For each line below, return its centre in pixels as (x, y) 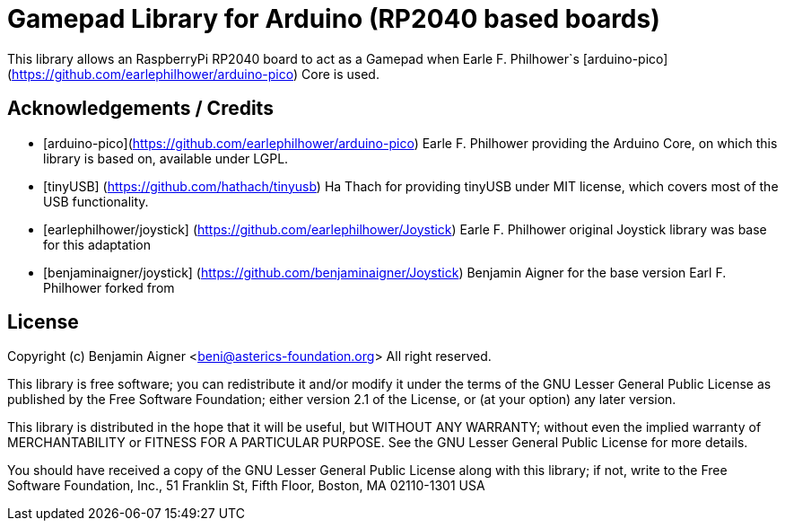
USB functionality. (96, 201)
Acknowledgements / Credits (140, 109)
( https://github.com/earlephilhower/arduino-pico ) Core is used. (193, 74)
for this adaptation (97, 244)
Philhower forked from (109, 287)
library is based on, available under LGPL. (166, 158)
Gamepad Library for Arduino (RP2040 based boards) (334, 19)
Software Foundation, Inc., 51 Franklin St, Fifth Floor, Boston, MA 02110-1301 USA (246, 486)
